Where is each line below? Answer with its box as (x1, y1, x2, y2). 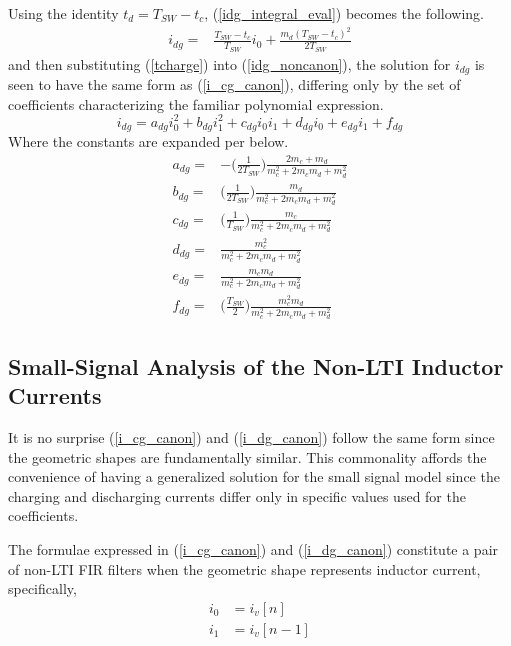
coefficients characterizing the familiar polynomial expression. (8, 93, 384, 114)
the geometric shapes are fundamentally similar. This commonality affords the (8, 446, 487, 467)
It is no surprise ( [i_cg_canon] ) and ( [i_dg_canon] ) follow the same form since (8, 426, 495, 447)
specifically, (8, 578, 77, 599)
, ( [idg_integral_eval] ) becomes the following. (204, 3, 485, 23)
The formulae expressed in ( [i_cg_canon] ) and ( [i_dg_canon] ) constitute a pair (8, 538, 499, 559)
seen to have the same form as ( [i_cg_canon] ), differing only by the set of (8, 74, 461, 95)
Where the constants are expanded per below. (8, 131, 289, 152)
